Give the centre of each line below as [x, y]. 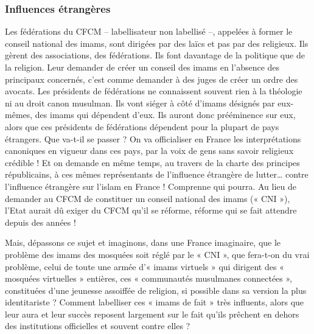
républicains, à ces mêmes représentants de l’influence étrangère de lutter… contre [157, 174]
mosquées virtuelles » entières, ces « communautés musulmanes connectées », [149, 278]
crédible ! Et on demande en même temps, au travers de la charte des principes [152, 162]
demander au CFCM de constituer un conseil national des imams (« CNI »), [148, 198]
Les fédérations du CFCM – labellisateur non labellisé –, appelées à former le [149, 31]
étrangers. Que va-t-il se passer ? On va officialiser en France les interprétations [153, 138]
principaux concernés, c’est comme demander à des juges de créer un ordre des [152, 79]
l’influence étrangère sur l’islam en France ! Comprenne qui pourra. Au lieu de [151, 186]
